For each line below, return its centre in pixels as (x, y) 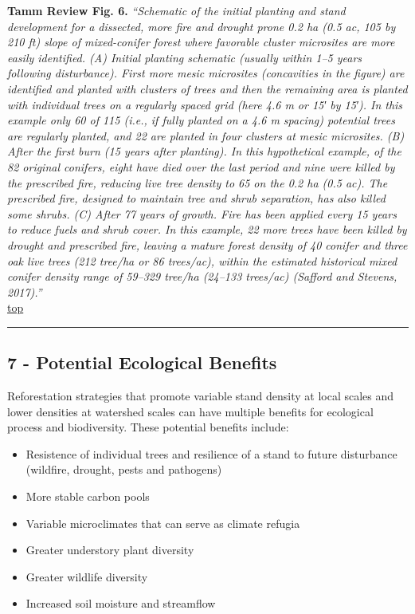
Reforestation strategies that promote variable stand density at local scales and (201, 396)
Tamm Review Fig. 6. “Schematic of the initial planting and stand (176, 10)
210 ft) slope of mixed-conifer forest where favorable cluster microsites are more (201, 42)
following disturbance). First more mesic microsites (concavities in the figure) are (206, 73)
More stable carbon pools (88, 496)
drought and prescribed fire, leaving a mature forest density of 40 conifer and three (207, 244)
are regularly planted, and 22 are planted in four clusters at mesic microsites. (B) (206, 135)
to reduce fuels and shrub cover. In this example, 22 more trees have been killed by (207, 229)
